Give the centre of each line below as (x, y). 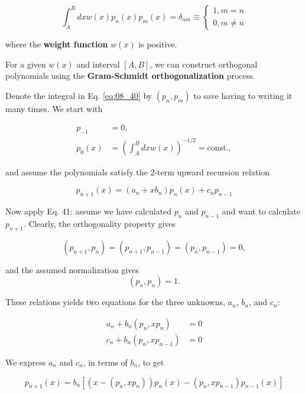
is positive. (158, 44)
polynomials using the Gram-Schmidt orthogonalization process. (130, 76)
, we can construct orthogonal (204, 64)
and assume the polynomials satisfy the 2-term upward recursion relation (138, 172)
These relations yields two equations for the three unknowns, (115, 302)
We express (26, 362)
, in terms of (105, 362)
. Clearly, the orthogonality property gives (100, 223)
